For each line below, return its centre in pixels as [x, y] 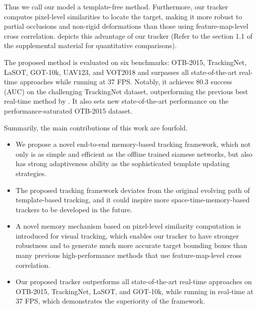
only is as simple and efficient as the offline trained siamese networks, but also [134, 154]
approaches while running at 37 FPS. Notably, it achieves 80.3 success [126, 82]
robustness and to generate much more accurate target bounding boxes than [131, 245]
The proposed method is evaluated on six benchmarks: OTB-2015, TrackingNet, [125, 62]
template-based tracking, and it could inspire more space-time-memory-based [132, 200]
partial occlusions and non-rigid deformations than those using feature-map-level [126, 26]
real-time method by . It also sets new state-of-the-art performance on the [116, 101]
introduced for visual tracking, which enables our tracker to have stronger [127, 235]
